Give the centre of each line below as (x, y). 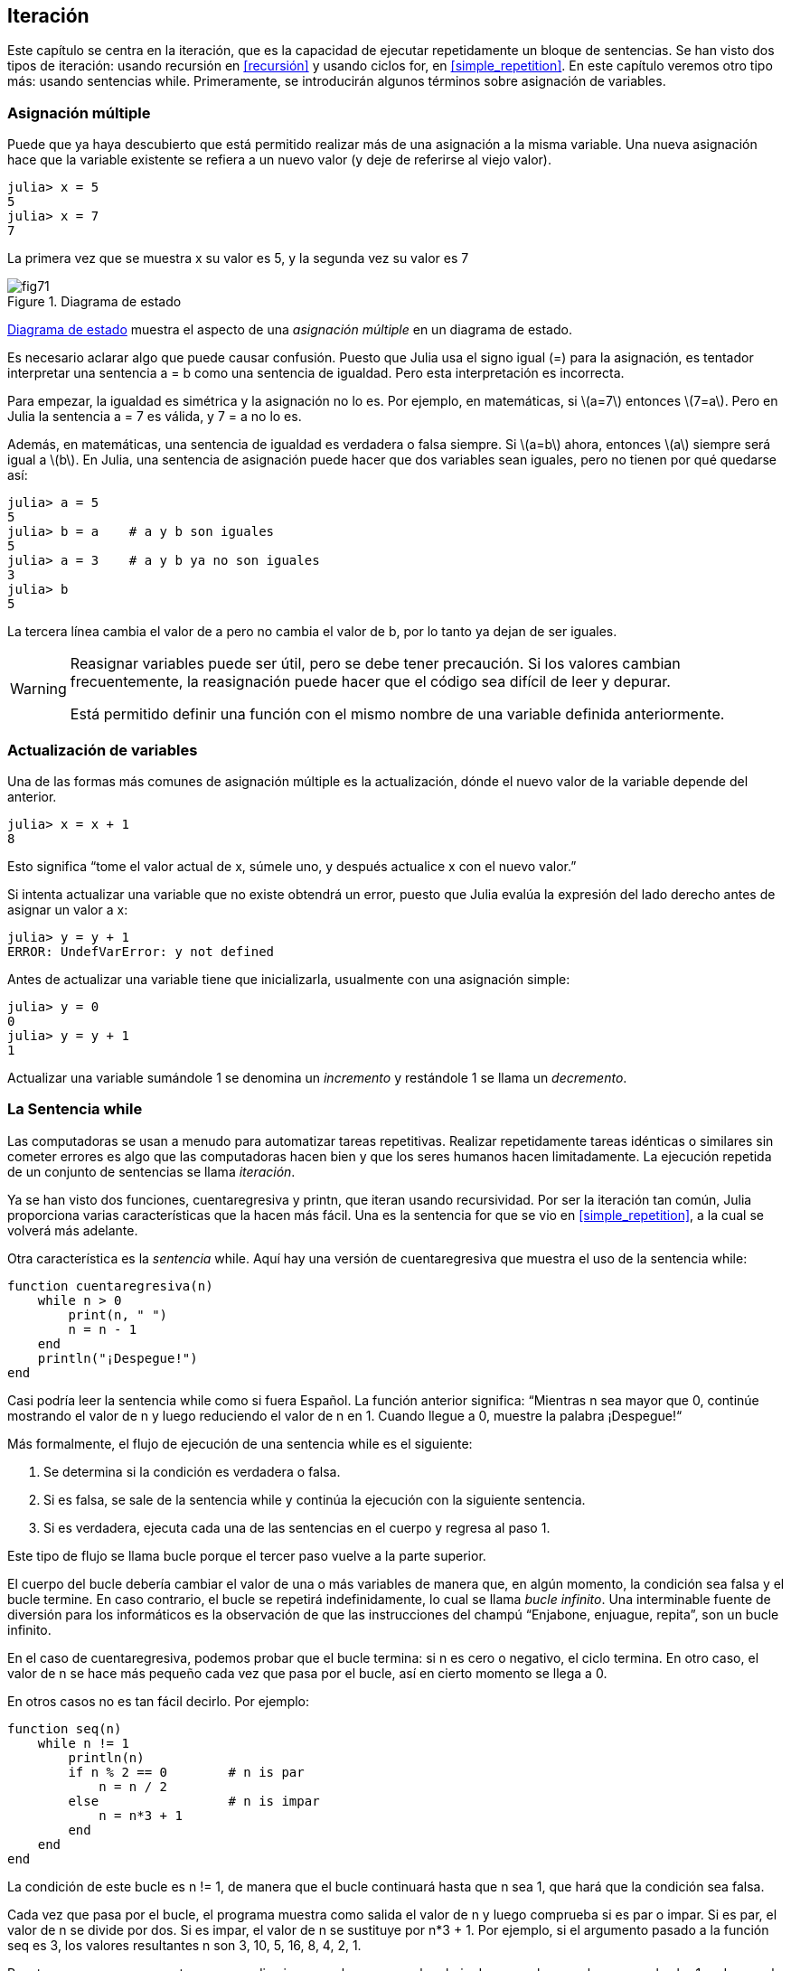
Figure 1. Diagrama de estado (94, 302)
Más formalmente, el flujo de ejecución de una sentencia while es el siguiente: (240, 1443)
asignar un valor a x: (68, 909)
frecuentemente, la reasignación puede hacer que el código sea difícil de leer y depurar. (370, 682)
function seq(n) (65, 1728)
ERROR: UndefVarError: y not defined (141, 951)
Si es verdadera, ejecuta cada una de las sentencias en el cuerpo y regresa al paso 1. (297, 1527)
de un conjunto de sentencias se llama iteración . (151, 1171)
